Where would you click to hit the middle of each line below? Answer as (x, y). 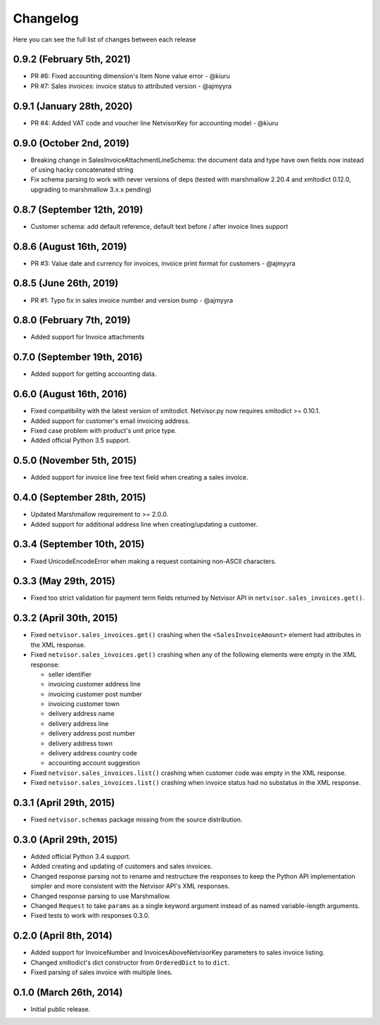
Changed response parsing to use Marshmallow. (101, 896)
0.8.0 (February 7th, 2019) (72, 320)
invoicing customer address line (94, 684)
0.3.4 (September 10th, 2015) (79, 545)
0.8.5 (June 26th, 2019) (66, 283)
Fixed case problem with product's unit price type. (104, 431)
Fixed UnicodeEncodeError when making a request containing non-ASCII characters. (154, 561)
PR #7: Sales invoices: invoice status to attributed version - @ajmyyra (131, 86)
